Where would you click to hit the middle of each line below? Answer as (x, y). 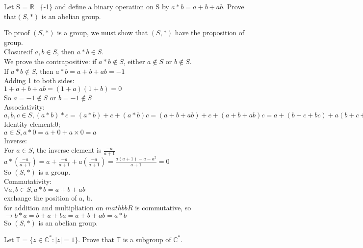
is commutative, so (163, 207)
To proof (17, 33)
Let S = (16, 6)
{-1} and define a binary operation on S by (104, 6)
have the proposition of (210, 33)
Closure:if (18, 52)
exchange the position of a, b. (48, 198)
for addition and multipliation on (54, 207)
